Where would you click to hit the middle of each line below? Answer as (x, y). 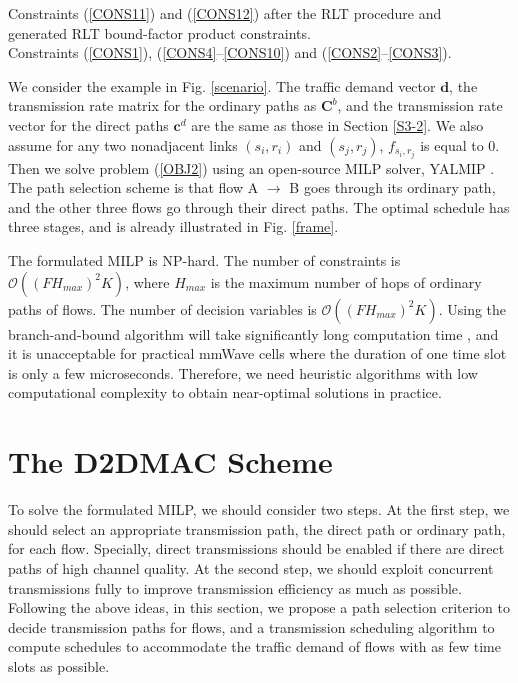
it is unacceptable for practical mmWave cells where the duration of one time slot (257, 353)
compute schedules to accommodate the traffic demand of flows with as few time (254, 646)
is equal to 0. (460, 144)
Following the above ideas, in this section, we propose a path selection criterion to (259, 607)
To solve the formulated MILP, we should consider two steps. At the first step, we (259, 509)
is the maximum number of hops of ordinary (346, 281)
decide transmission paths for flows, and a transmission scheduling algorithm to (251, 626)
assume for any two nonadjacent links (123, 144)
